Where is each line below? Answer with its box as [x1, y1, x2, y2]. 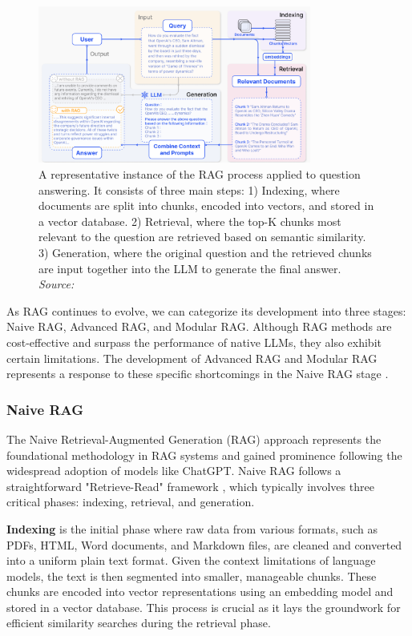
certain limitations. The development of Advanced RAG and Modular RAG [6, 349, 378, 366]
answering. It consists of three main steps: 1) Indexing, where [38, 181, 340, 198]
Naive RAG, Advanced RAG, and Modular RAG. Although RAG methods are [6, 318, 392, 335]
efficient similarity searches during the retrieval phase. [6, 614, 271, 631]
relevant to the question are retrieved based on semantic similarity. [38, 228, 366, 245]
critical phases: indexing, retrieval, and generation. [6, 493, 255, 510]
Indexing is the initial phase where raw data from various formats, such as [6, 520, 378, 537]
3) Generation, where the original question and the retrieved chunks [38, 244, 372, 260]
